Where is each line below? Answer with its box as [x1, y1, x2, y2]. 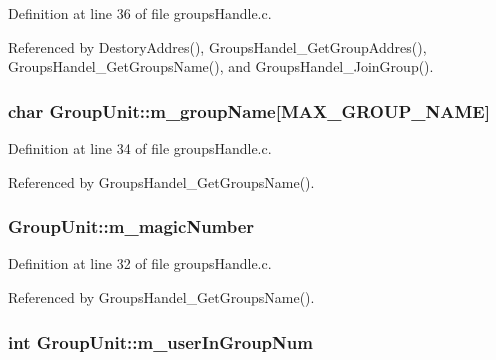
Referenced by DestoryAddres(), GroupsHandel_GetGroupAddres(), [8, 36, 427, 57]
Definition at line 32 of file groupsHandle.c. [8, 253, 272, 274]
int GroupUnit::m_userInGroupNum [8, 329, 313, 354]
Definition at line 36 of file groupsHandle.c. [8, 3, 272, 23]
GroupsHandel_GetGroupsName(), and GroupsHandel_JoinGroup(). [8, 56, 434, 77]
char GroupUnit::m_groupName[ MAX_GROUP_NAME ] [8, 98, 490, 123]
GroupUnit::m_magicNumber [8, 214, 255, 239]
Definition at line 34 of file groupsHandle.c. [8, 138, 272, 158]
